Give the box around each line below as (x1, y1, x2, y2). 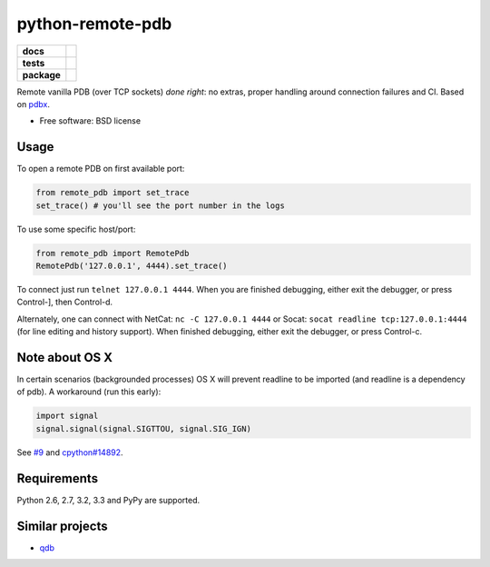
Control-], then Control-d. (16, 296, 113, 308)
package (22, 68, 61, 81)
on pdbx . (16, 98, 50, 109)
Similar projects (16, 518, 108, 533)
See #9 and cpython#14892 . (16, 446, 123, 458)
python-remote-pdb (16, 14, 172, 34)
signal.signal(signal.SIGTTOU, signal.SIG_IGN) (35, 423, 251, 433)
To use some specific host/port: (16, 224, 136, 234)
